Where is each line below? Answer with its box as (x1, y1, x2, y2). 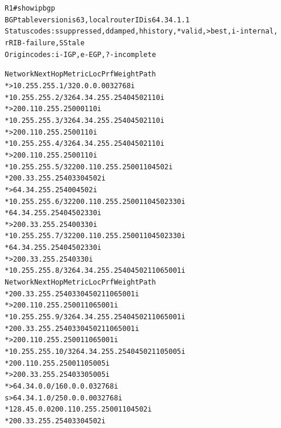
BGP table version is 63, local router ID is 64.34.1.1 (5, 15, 190, 24)
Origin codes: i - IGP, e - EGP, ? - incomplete (5, 50, 156, 59)
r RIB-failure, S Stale (5, 38, 85, 47)
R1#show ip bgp (5, 4, 55, 12)
